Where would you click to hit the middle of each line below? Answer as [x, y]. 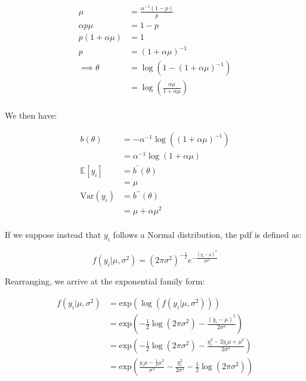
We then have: [31, 115]
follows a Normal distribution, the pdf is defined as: [207, 235]
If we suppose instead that [53, 235]
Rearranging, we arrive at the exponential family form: [105, 281]
